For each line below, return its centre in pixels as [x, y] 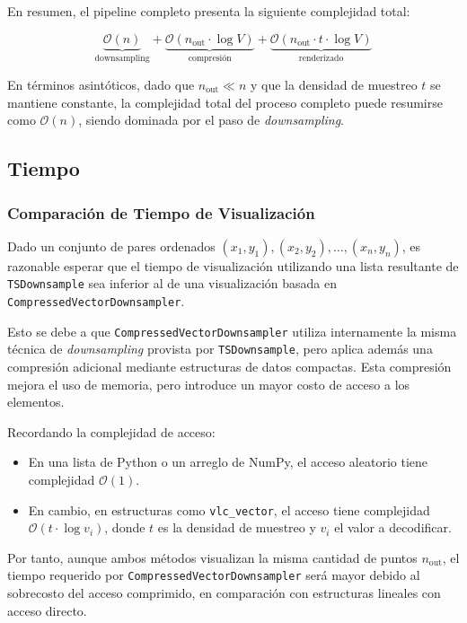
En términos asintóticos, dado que [101, 85]
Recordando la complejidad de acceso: [111, 431]
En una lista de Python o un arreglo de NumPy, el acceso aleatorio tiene [228, 462]
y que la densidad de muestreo [334, 85]
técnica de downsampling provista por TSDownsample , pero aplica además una [220, 349]
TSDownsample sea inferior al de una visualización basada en [172, 283]
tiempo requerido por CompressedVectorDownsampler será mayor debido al [214, 575]
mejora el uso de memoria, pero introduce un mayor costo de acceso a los [209, 384]
